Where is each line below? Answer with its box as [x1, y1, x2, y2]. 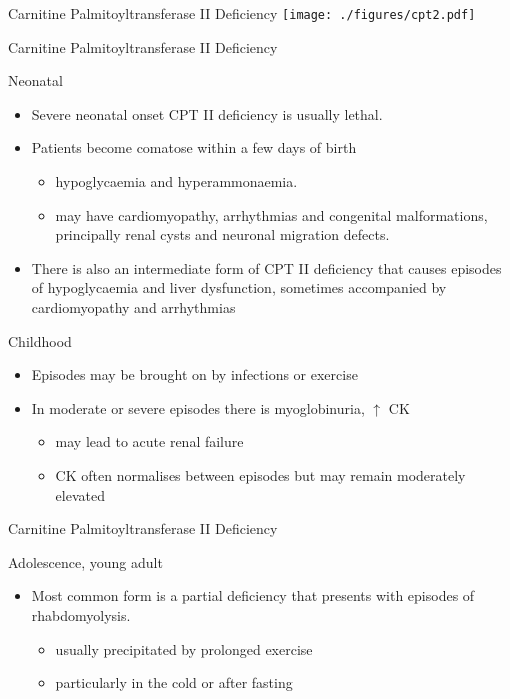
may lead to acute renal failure [55, 431, 244, 452]
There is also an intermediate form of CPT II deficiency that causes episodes [31, 257, 502, 278]
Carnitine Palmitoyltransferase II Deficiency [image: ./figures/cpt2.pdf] [8, 3, 476, 23]
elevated [55, 484, 105, 505]
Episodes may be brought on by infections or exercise [31, 364, 358, 385]
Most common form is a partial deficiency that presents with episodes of [31, 585, 475, 606]
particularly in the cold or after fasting [55, 672, 293, 693]
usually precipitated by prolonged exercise [55, 638, 313, 659]
